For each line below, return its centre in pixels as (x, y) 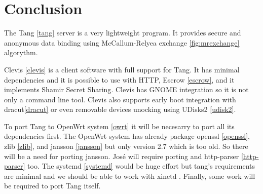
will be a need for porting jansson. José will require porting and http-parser (122, 156)
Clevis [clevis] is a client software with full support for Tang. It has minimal (122, 69)
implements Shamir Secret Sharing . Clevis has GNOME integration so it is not (126, 89)
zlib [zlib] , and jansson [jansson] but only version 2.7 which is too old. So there (126, 146)
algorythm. (21, 52)
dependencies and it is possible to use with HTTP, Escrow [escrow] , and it (119, 79)
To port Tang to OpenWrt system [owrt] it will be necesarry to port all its (119, 126)
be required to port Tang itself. (52, 186)
